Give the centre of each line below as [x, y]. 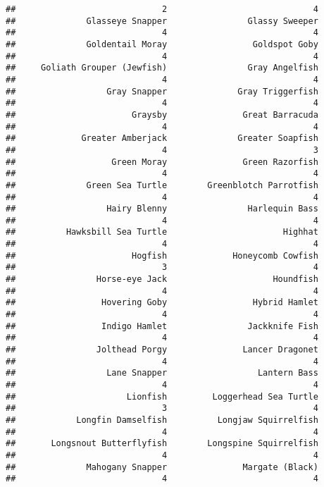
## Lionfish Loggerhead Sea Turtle [162, 396]
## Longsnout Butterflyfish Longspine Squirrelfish [162, 444]
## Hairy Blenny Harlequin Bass [162, 209]
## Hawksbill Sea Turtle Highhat [162, 232]
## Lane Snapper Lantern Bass [162, 373]
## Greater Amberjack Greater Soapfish [162, 138]
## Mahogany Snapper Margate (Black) [162, 467]
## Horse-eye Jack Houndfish [162, 279]
